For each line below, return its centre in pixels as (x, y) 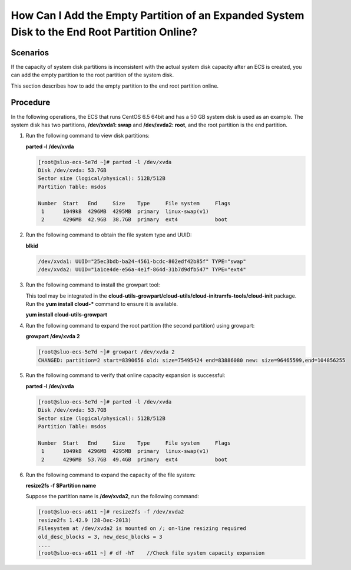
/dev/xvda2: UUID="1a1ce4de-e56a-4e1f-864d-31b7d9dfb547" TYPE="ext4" (142, 270)
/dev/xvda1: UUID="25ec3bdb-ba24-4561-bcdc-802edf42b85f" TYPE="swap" (142, 261)
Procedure (31, 103)
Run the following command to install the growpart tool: (93, 285)
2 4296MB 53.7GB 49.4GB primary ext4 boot (135, 459)
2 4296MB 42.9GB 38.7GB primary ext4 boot (135, 220)
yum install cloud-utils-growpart (67, 315)
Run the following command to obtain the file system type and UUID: (109, 235)
